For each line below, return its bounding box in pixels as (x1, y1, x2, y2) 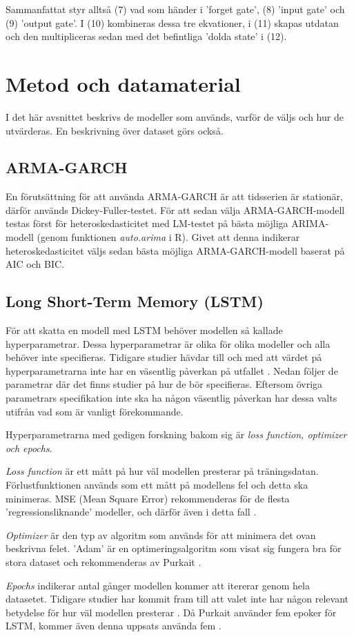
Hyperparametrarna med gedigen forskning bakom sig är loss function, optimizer (6, 427, 347, 442)
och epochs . (6, 440, 52, 455)
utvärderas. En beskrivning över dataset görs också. (6, 123, 224, 137)
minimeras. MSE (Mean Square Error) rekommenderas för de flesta (6, 491, 290, 505)
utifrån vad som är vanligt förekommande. (6, 404, 184, 418)
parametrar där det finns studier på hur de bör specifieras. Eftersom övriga (6, 377, 323, 391)
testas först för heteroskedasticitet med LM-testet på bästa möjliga (6, 216, 288, 231)
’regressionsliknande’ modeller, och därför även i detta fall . (6, 504, 257, 519)
